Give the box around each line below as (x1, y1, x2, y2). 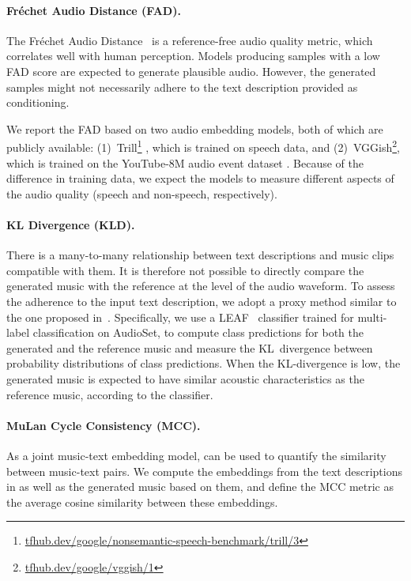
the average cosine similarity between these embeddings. (6, 493, 278, 510)
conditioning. (6, 94, 70, 111)
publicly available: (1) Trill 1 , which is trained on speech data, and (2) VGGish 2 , (6, 137, 400, 156)
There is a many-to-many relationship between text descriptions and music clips (6, 247, 394, 263)
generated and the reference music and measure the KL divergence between (6, 339, 373, 356)
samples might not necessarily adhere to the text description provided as (6, 78, 358, 95)
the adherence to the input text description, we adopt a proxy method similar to (6, 292, 397, 309)
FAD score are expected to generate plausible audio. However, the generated (6, 62, 376, 79)
